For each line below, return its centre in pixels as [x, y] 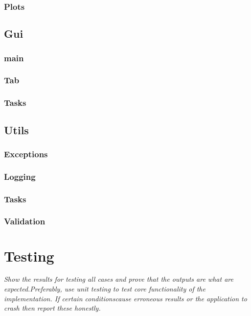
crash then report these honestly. [52, 308]
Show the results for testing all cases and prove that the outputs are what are [119, 279]
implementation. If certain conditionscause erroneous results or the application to [125, 298]
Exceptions [26, 154]
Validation [25, 221]
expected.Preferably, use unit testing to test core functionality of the [105, 289]
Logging [20, 176]
